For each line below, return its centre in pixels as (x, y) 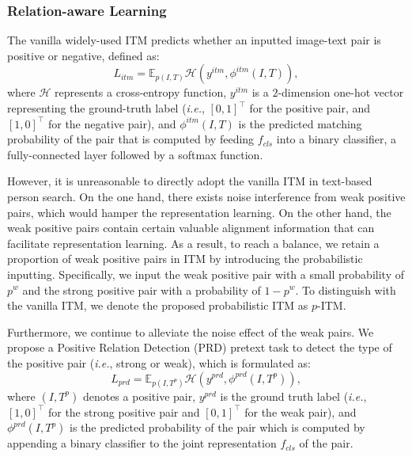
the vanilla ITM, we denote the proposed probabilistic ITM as (158, 305)
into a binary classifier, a (336, 139)
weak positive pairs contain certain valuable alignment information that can (191, 228)
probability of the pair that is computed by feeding (131, 139)
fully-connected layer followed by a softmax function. (135, 154)
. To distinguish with (346, 289)
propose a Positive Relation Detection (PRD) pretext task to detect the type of (200, 347)
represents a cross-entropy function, (141, 92)
